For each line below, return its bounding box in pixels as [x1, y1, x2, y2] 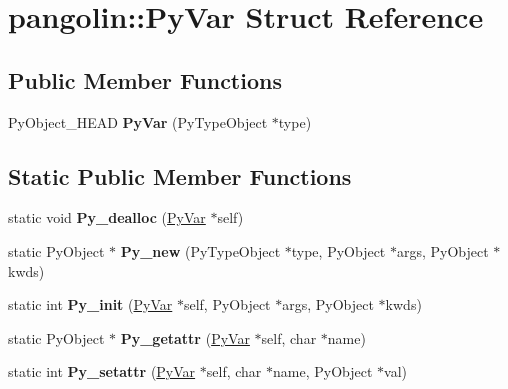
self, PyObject [183, 294, 271, 315]
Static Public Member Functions [8, 160, 352, 191]
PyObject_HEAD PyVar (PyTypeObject [8, 111, 268, 132]
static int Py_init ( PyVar [8, 294, 173, 315]
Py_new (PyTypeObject [120, 240, 281, 261]
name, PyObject [273, 361, 373, 382]
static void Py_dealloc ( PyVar [8, 207, 206, 228]
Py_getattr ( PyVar [120, 327, 250, 348]
